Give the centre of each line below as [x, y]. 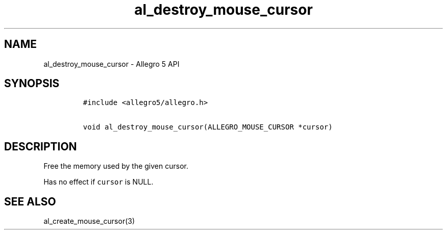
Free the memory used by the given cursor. [116, 166]
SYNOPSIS [32, 84]
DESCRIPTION [41, 146]
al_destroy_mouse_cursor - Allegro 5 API [111, 64]
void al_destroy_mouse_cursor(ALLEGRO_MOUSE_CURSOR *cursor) [208, 127]
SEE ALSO [30, 201]
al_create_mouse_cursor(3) [89, 221]
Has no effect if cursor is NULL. [98, 182]
